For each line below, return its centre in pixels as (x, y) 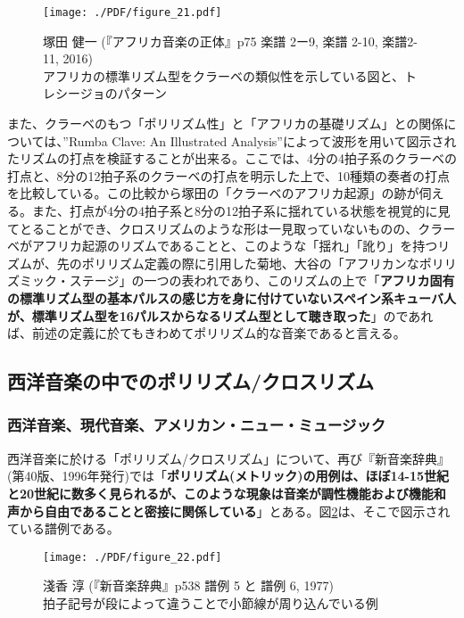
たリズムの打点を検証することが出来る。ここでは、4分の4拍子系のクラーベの (232, 158)
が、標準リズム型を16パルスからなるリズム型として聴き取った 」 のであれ (220, 315)
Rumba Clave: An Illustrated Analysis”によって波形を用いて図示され (262, 140)
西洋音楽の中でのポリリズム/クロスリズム (191, 381)
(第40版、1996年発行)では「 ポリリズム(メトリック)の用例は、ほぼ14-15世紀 (228, 476)
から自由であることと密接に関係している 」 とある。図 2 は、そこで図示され (235, 511)
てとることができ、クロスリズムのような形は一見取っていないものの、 (213, 228)
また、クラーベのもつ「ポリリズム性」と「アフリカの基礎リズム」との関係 (226, 124)
